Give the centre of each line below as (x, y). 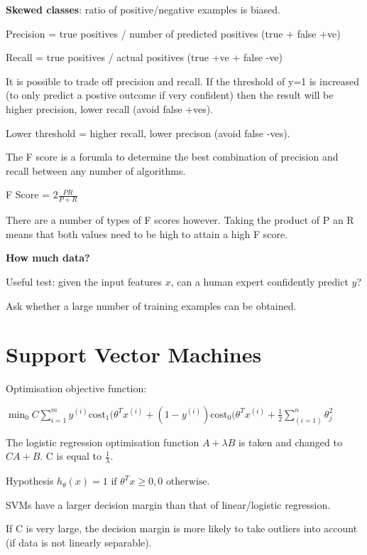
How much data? (48, 258)
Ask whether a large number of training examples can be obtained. (151, 305)
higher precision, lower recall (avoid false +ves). (110, 108)
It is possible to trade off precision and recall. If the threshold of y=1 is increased (183, 81)
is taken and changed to (290, 442)
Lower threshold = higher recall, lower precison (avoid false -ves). (148, 133)
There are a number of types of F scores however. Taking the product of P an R (180, 220)
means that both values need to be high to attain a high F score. (147, 233)
